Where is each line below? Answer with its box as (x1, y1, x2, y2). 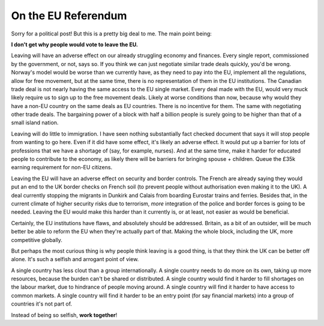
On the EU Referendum (11, 9, 127, 22)
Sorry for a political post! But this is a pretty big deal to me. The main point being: (11, 30, 212, 37)
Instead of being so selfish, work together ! (11, 311, 118, 318)
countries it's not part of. (11, 300, 72, 307)
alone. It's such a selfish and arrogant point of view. (11, 256, 139, 263)
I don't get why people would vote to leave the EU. (11, 41, 138, 48)
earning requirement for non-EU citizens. (11, 164, 113, 171)
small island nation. (11, 119, 59, 126)
